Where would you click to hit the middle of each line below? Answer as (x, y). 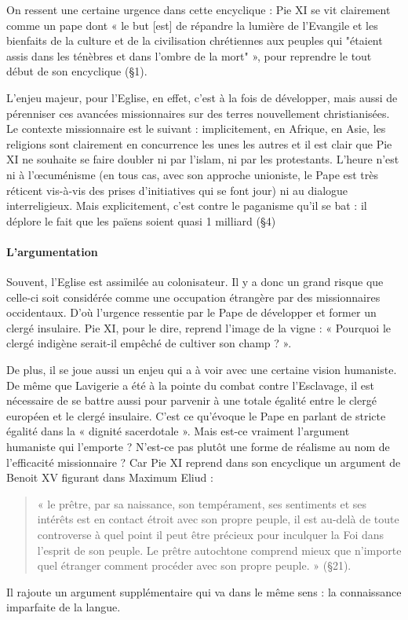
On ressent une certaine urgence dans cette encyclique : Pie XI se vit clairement (199, 9)
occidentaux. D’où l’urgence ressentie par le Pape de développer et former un (191, 312)
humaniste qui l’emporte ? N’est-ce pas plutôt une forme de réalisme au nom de (198, 447)
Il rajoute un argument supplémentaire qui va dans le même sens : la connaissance (204, 591)
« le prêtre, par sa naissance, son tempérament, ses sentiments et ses (202, 503)
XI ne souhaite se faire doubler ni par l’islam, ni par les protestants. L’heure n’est (203, 159)
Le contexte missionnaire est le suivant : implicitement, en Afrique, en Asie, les (196, 128)
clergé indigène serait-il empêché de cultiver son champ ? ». (149, 343)
